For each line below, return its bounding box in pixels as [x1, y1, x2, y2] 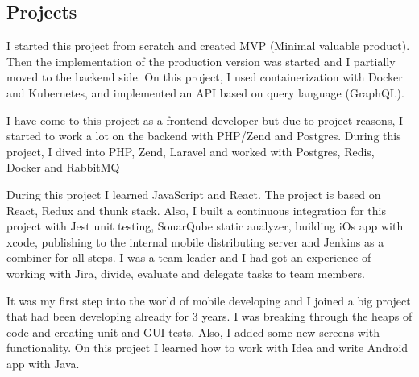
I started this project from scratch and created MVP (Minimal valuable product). [6, 37, 410, 54]
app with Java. [6, 354, 80, 371]
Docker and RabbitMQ [6, 159, 120, 176]
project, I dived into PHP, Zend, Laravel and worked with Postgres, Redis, [6, 143, 375, 159]
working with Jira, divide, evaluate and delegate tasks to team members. [6, 264, 366, 281]
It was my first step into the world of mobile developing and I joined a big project [6, 292, 411, 309]
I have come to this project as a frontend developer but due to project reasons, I [6, 111, 404, 128]
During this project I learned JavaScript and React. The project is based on [6, 185, 381, 202]
